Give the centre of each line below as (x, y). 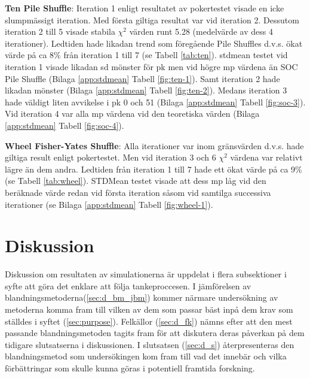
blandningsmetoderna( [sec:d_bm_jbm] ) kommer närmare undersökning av (142, 297)
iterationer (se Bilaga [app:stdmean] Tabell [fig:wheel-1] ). (109, 204)
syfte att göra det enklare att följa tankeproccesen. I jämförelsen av (128, 285)
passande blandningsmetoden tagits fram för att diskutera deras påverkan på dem (155, 333)
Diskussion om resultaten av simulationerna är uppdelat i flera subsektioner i (146, 274)
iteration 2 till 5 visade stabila (60, 31)
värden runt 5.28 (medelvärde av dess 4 (201, 31)
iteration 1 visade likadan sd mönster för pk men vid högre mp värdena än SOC (151, 66)
